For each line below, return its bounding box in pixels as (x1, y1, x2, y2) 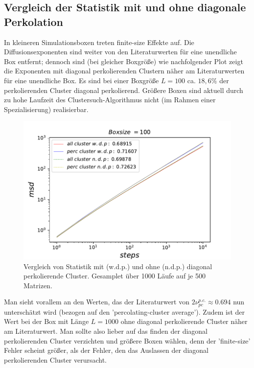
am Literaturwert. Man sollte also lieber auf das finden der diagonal (4, 326, 208, 336)
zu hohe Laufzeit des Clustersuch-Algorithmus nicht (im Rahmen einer (4, 94, 216, 105)
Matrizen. (23, 280, 52, 290)
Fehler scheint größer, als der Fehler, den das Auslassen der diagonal (4, 345, 208, 355)
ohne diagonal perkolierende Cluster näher (120, 316, 248, 326)
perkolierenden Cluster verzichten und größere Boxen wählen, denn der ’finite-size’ (4, 335, 251, 345)
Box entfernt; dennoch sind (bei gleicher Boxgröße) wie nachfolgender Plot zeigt (4, 56, 243, 66)
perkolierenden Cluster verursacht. (4, 354, 107, 365)
